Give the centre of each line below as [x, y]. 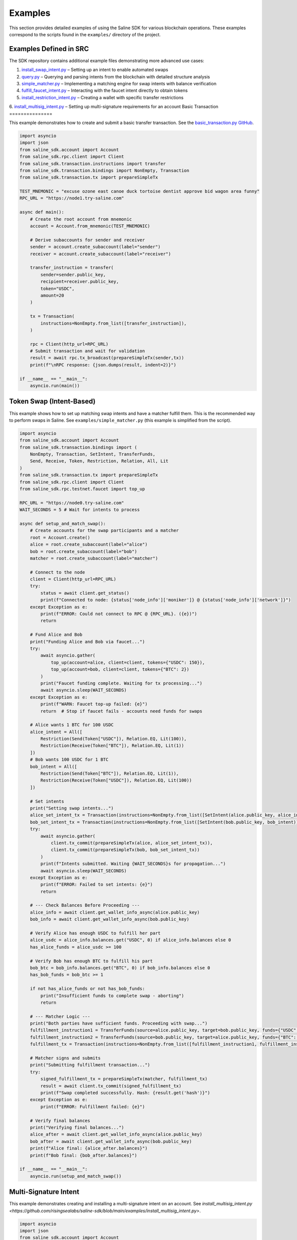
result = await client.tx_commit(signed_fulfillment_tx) [111, 1086]
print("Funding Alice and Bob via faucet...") [88, 642]
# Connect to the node [57, 572]
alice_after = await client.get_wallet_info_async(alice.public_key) [116, 1134]
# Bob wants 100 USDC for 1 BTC [69, 760]
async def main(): [42, 212]
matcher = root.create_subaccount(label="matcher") [94, 558]
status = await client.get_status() [85, 593]
